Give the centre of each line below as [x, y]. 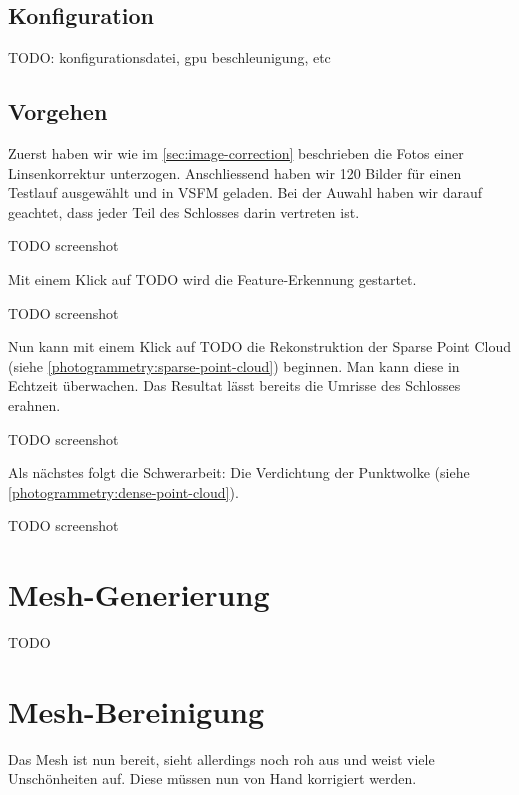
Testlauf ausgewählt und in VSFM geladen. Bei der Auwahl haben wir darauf [245, 192]
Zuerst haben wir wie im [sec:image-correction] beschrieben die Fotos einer [236, 153]
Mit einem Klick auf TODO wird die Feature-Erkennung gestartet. [212, 278]
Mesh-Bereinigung [136, 710]
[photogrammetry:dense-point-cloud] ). [123, 491]
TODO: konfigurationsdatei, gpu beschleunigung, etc [169, 57]
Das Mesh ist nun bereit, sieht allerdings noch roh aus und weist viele [221, 758]
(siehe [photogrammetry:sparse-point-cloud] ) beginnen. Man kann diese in [234, 365]
